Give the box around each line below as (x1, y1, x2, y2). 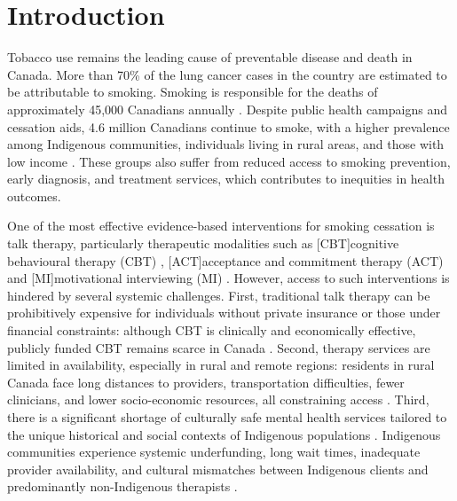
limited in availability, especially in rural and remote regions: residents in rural (7, 356, 435, 374)
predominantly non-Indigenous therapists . (7, 477, 238, 496)
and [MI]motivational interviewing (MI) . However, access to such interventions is (7, 269, 450, 287)
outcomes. (7, 186, 61, 205)
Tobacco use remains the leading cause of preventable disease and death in (7, 48, 413, 67)
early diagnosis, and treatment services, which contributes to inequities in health (7, 169, 445, 188)
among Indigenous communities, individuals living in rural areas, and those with (7, 135, 445, 153)
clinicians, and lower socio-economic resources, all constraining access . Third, (7, 390, 429, 409)
